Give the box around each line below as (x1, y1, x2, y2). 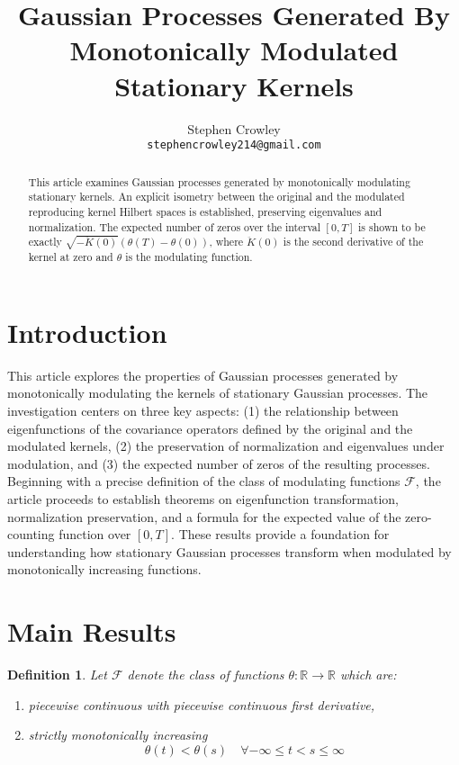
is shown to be (358, 219, 426, 234)
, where (209, 234, 244, 249)
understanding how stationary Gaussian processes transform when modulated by (7, 542, 452, 561)
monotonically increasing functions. (7, 560, 202, 579)
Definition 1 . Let (7, 665, 107, 684)
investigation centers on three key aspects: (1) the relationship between (7, 401, 399, 419)
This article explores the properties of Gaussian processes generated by (7, 365, 399, 384)
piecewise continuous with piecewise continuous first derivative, (28, 695, 375, 714)
